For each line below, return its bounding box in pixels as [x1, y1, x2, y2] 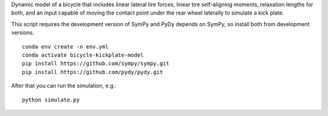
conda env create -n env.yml [22, 43, 109, 50]
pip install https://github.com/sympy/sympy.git [22, 60, 169, 67]
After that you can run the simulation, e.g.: [11, 82, 117, 89]
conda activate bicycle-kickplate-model [22, 52, 144, 58]
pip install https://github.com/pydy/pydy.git [22, 69, 163, 75]
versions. [11, 29, 35, 36]
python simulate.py [22, 96, 80, 103]
